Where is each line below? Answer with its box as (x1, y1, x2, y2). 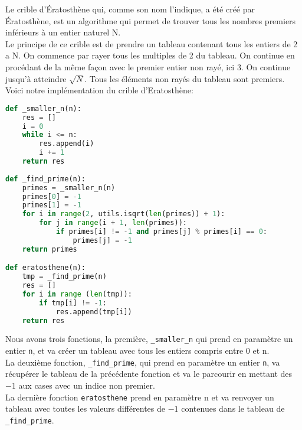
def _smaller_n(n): (5, 104, 81, 113)
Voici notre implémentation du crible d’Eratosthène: (5, 84, 193, 96)
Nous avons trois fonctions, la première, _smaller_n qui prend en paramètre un (5, 333, 293, 345)
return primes (22, 245, 77, 253)
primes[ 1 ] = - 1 (22, 201, 81, 210)
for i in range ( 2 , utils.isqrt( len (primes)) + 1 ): (22, 210, 225, 219)
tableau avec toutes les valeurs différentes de (5, 402, 165, 415)
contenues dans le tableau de (181, 402, 285, 415)
